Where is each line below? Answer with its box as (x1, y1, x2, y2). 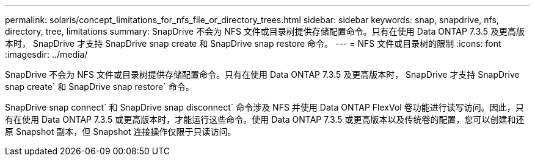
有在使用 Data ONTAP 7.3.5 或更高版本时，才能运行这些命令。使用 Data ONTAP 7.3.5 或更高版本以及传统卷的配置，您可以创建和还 (5, 114, 525, 125)
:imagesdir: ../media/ (5, 49, 88, 60)
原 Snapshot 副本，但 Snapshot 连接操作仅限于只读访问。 (5, 126, 236, 137)
